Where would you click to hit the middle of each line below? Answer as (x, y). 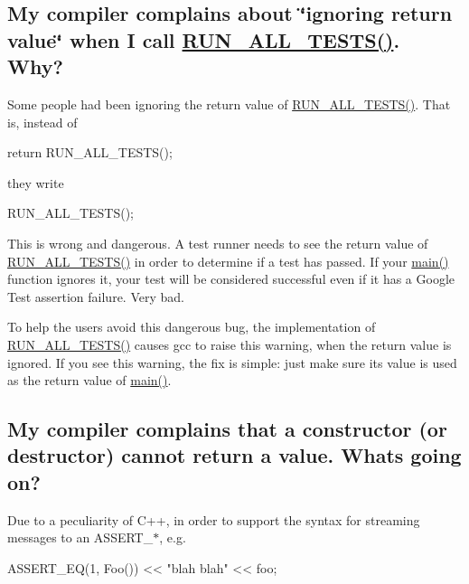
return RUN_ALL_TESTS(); (90, 152)
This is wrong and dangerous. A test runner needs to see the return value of (218, 243)
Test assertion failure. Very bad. (96, 296)
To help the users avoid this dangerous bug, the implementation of (192, 327)
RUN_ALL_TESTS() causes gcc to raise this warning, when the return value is (230, 344)
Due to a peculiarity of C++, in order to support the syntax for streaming (214, 519)
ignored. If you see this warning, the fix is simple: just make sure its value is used (232, 362)
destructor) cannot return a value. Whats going (234, 455)
